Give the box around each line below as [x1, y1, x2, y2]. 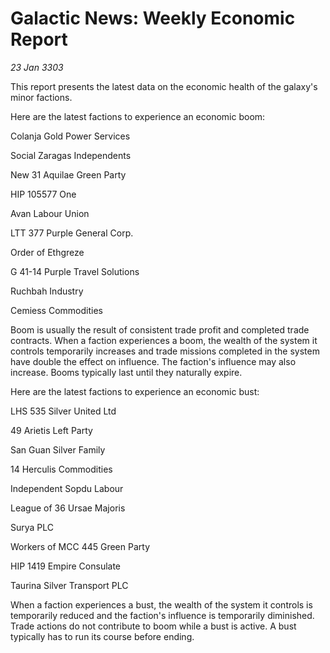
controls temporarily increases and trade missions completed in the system [10, 345, 320, 357]
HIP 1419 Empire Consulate [10, 560, 122, 572]
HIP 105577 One [10, 188, 77, 200]
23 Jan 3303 [10, 61, 64, 73]
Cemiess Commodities [10, 304, 103, 316]
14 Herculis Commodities [10, 463, 113, 475]
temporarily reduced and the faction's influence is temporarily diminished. [10, 609, 315, 621]
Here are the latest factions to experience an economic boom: [10, 110, 266, 122]
